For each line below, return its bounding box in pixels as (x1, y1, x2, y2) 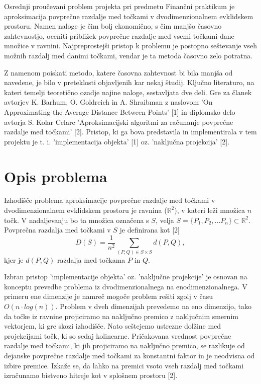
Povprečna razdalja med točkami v (4, 224, 111, 235)
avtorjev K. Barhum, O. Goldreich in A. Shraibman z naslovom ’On (4, 97, 213, 107)
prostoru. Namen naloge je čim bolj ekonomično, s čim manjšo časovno (4, 21, 222, 31)
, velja (155, 214, 174, 225)
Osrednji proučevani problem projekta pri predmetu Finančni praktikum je (4, 1, 235, 11)
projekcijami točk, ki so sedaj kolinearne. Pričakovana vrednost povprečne (4, 330, 231, 341)
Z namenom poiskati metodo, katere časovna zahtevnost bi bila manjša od (4, 67, 233, 78)
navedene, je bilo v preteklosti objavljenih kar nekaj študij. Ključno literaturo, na (4, 77, 254, 88)
